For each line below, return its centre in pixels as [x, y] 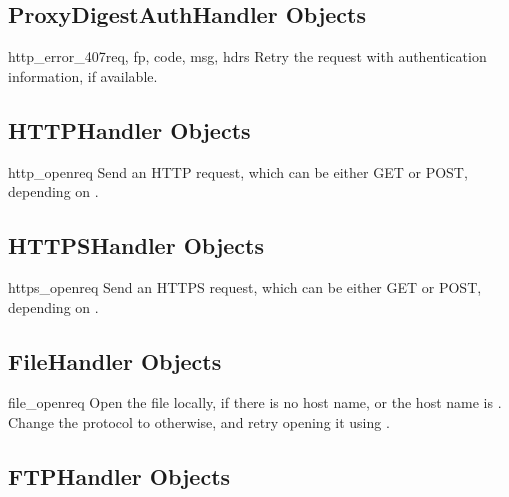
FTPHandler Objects [119, 475]
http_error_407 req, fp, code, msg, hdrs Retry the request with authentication [247, 56]
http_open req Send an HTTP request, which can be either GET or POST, [238, 171]
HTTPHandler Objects [129, 129]
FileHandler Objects [115, 360]
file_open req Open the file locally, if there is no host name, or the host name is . [255, 402]
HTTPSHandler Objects [136, 245]
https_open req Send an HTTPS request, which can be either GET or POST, [245, 286]
